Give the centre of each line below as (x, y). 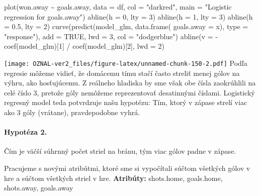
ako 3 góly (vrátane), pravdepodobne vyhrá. (72, 112)
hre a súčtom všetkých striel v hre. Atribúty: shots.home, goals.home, (113, 178)
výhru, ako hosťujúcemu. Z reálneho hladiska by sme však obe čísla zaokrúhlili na (130, 83)
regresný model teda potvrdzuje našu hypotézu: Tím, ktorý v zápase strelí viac (126, 102)
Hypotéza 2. (26, 132)
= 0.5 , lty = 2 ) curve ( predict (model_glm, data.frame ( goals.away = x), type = (126, 26)
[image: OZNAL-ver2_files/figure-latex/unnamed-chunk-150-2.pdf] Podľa (126, 63)
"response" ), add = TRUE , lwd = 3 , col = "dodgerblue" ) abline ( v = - (111, 36)
